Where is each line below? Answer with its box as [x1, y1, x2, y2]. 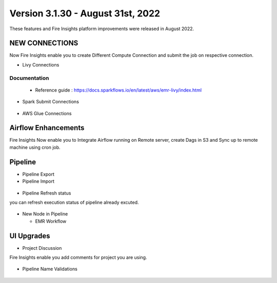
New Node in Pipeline [22, 211, 68, 217]
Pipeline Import [22, 178, 55, 184]
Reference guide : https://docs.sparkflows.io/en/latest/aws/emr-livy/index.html [35, 87, 202, 93]
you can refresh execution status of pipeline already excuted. [9, 199, 139, 205]
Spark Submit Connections [22, 99, 80, 105]
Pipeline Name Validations [22, 266, 78, 272]
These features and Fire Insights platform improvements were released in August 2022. [9, 26, 194, 32]
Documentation [9, 74, 49, 81]
